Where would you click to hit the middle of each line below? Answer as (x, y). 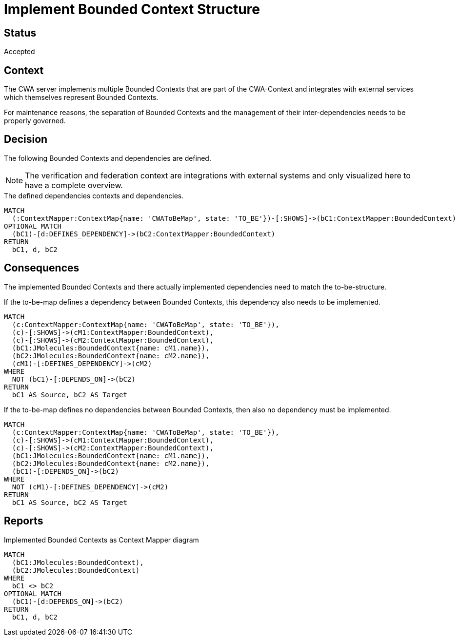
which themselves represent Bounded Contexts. (81, 97)
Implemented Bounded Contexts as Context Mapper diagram (101, 540)
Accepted (20, 52)
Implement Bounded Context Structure (132, 9)
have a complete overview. (74, 185)
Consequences (42, 268)
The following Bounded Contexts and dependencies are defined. (108, 158)
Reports (24, 521)
